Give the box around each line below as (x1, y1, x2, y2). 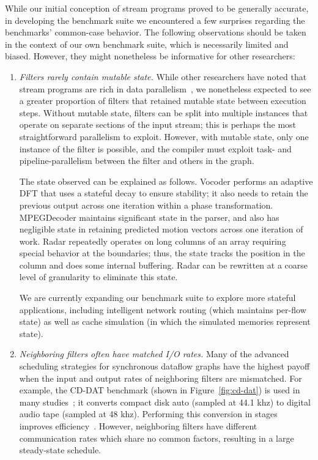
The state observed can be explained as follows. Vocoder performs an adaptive (19, 174, 313, 187)
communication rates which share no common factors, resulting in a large (19, 431, 294, 444)
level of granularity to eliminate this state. (19, 270, 178, 283)
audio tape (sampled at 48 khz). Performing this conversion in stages (19, 407, 278, 420)
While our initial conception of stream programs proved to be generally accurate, (5, 2, 309, 14)
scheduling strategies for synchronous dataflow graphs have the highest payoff (19, 360, 310, 373)
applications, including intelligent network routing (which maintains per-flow (19, 303, 306, 316)
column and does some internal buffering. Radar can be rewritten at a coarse (19, 258, 308, 271)
